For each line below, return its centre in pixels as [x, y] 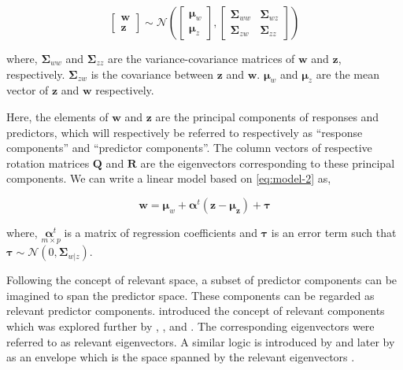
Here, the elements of [57, 116]
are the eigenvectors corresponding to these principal [268, 163]
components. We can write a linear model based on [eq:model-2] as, [169, 178]
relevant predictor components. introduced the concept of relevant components [196, 311]
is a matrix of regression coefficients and [161, 232]
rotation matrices [48, 163]
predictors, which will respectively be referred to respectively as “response [185, 132]
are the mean [348, 74]
